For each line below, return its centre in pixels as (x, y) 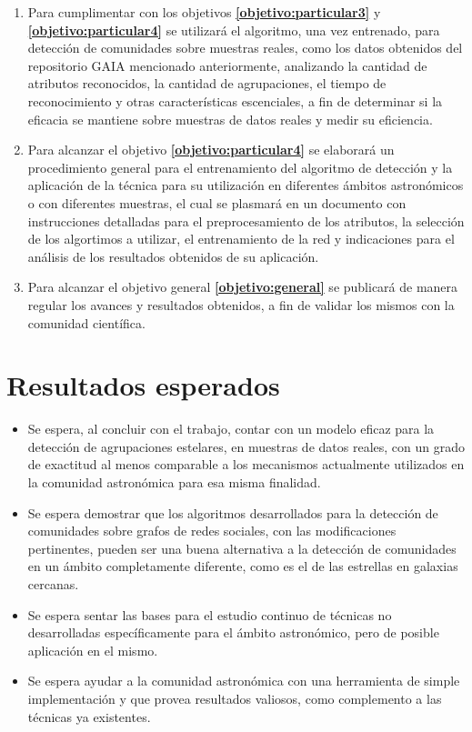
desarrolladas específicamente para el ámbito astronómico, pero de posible (233, 632)
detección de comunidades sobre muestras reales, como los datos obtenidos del (245, 48)
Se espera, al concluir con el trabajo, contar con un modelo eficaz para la (231, 429)
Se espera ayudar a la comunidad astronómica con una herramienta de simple (244, 681)
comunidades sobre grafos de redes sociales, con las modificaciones (212, 531)
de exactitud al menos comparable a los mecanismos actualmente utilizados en (246, 464)
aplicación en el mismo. (93, 650)
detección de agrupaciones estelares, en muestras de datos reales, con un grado (246, 446)
